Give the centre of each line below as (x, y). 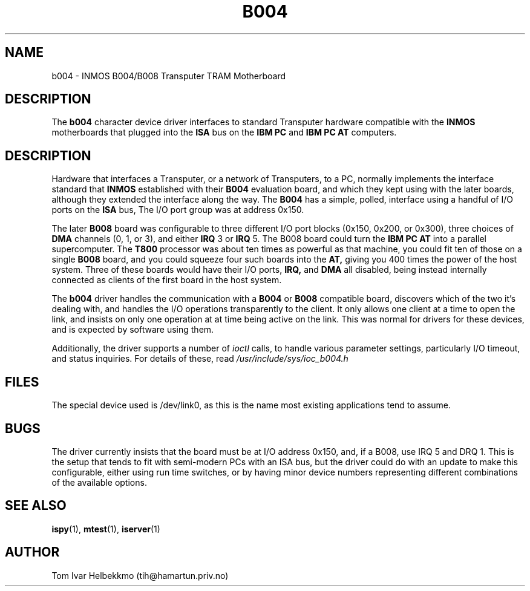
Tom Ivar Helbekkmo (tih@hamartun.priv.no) (140, 575)
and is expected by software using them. (133, 330)
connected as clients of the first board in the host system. (167, 280)
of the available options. (99, 482)
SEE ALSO (36, 506)
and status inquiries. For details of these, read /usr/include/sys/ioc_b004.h (200, 359)
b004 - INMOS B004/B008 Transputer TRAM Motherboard (169, 76)
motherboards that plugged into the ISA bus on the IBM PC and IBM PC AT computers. (224, 132)
